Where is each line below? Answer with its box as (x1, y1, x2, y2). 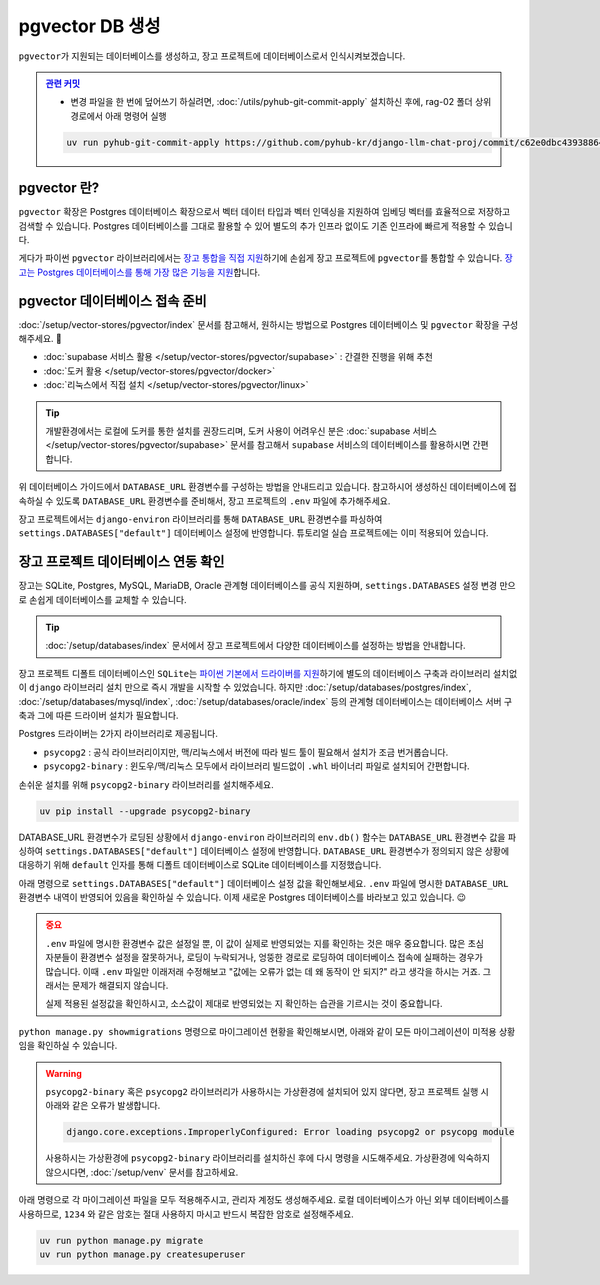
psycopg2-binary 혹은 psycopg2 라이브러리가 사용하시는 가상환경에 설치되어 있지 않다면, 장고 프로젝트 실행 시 (45, 1086, 489, 1097)
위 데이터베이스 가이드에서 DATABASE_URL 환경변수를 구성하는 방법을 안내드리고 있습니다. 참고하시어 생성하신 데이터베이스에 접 (18, 481, 517, 493)
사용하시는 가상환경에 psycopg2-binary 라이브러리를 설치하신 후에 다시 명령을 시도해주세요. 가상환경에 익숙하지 (45, 1152, 490, 1164)
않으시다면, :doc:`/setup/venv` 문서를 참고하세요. (45, 1166, 239, 1178)
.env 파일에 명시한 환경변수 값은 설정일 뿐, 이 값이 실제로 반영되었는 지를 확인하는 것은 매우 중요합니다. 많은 (45, 937, 466, 949)
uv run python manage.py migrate (39, 1235, 204, 1246)
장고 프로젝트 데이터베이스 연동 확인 (18, 553, 225, 570)
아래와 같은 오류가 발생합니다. (45, 1100, 161, 1112)
